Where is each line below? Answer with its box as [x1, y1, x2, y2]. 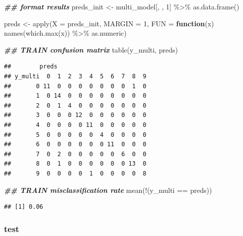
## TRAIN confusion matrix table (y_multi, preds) [4, 44, 178, 55]
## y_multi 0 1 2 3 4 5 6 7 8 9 [4, 72, 147, 80]
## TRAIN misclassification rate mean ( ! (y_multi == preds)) [4, 184, 212, 195]
